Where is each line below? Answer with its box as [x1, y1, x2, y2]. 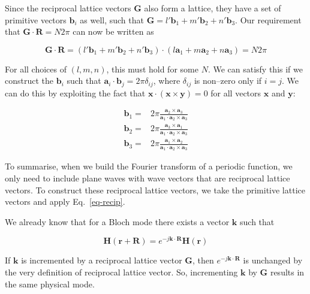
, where [153, 74, 180, 87]
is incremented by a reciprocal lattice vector [21, 254, 182, 266]
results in [270, 266, 305, 278]
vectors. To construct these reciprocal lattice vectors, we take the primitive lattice [5, 183, 305, 196]
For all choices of [5, 62, 67, 75]
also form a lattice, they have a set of [144, 2, 281, 14]
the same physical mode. [5, 277, 95, 290]
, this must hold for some [106, 62, 198, 75]
